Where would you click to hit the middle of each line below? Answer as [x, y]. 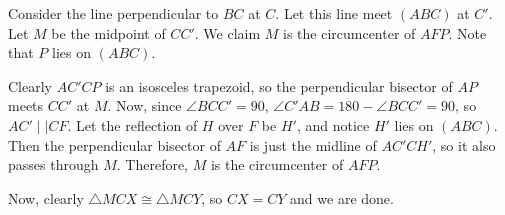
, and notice [333, 124]
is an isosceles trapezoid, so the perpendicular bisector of [279, 85]
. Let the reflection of [132, 124]
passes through [53, 164]
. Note [467, 32]
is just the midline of [313, 144]
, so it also [464, 144]
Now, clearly [46, 197]
